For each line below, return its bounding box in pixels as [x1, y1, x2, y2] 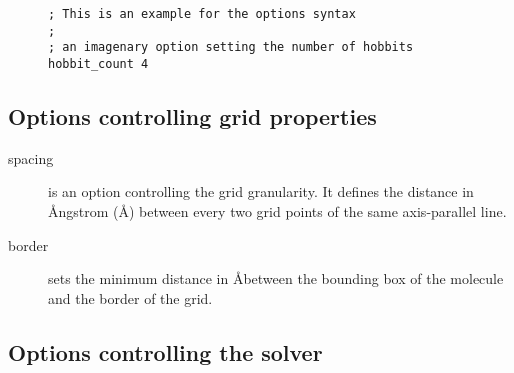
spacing [8, 147, 54, 168]
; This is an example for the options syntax [48, 7, 356, 21]
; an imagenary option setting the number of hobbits [48, 40, 414, 55]
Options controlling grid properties [8, 101, 377, 132]
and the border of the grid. [48, 287, 213, 308]
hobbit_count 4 [48, 56, 149, 71]
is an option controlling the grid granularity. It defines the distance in [48, 181, 474, 202]
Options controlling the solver [8, 336, 323, 367]
